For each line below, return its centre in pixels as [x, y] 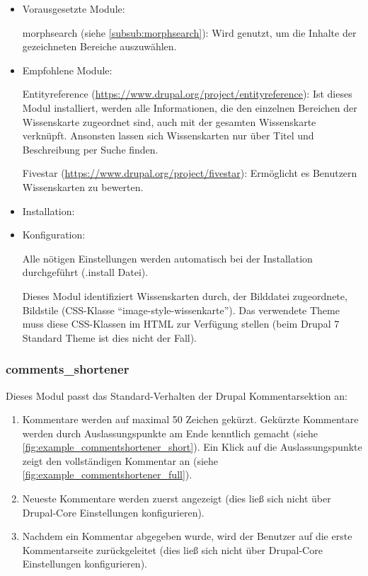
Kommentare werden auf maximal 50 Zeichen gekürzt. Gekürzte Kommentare [190, 419]
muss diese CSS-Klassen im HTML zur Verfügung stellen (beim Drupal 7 [181, 324]
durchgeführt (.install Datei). [85, 272]
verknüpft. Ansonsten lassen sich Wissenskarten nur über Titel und [168, 136]
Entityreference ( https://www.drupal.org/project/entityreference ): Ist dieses [187, 94]
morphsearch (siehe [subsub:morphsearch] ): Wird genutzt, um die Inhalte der [189, 32]
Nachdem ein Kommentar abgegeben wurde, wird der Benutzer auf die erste [187, 536]
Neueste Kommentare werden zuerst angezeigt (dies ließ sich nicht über [177, 499]
